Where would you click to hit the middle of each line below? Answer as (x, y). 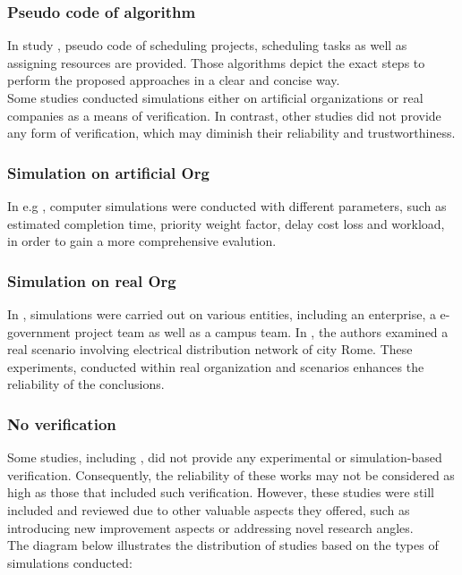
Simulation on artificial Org (108, 172)
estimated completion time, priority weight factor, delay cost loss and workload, (226, 223)
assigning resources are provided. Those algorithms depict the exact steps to (216, 62)
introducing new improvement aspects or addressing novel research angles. (210, 527)
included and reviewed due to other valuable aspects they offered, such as (209, 509)
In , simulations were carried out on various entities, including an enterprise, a (222, 314)
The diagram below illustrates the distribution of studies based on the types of (223, 545)
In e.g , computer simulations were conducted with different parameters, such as (227, 206)
